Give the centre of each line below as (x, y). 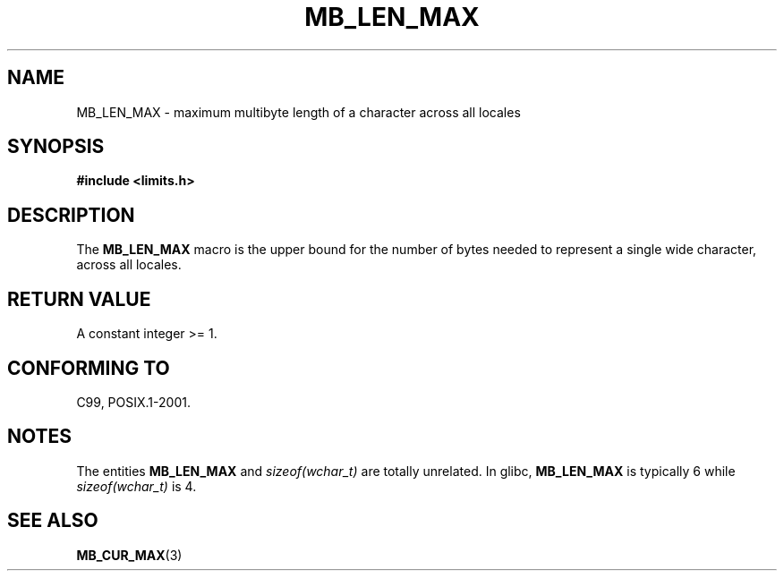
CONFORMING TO (89, 368)
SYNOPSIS (56, 147)
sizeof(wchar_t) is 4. (136, 486)
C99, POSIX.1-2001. (133, 402)
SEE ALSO (53, 521)
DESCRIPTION (71, 215)
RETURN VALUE (79, 299)
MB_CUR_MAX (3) (129, 555)
